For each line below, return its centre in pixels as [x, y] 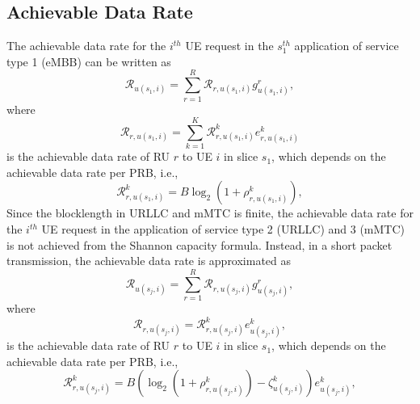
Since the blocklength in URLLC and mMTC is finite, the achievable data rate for [210, 213]
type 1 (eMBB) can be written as [89, 61]
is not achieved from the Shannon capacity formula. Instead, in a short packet [199, 244]
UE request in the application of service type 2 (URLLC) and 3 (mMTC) [223, 229]
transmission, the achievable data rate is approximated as [149, 261]
